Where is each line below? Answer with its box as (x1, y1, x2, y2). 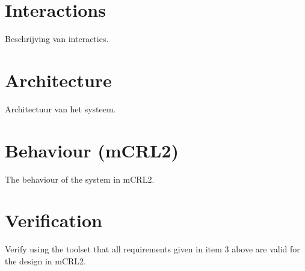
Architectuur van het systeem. (5, 102, 116, 115)
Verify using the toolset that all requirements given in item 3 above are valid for (5, 243, 300, 255)
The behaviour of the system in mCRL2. (5, 172, 155, 185)
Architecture (5, 67, 112, 92)
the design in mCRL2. (5, 254, 87, 267)
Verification (5, 208, 102, 233)
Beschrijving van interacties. (5, 32, 109, 45)
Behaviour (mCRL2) (5, 138, 179, 162)
